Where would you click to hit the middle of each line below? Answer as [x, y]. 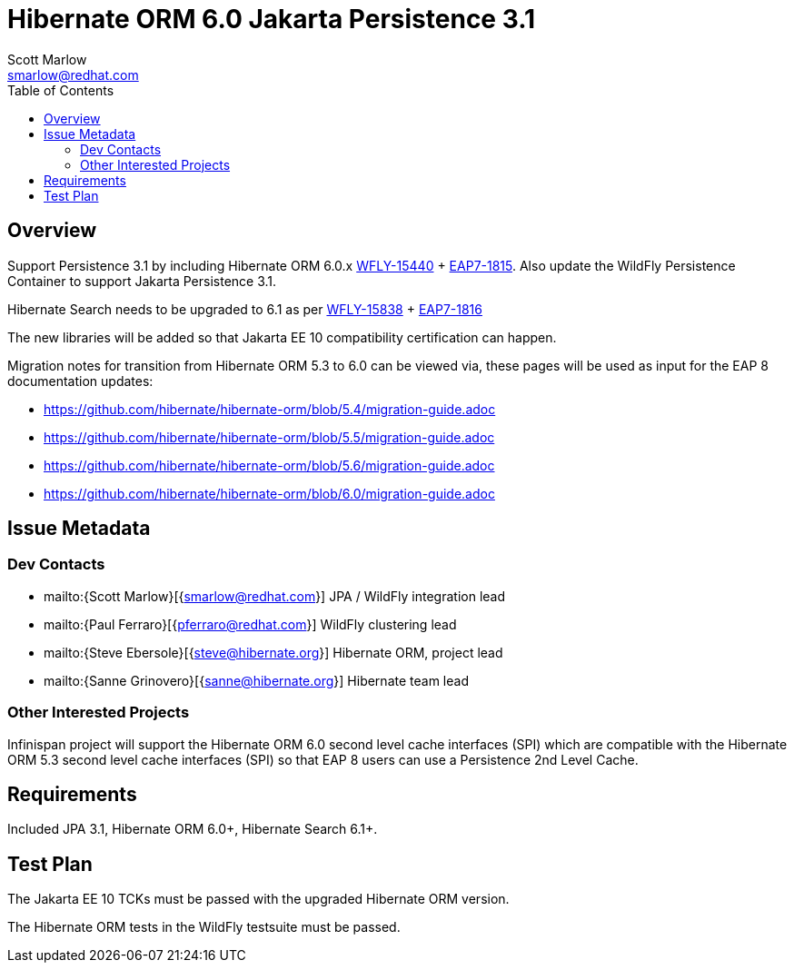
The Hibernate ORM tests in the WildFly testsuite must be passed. [204, 927]
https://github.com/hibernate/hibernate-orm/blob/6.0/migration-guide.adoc [269, 493]
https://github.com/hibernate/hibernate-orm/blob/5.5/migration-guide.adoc [269, 437]
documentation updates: [80, 381]
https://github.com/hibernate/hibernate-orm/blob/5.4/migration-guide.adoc [270, 409]
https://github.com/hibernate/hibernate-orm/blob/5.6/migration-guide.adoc [269, 465]
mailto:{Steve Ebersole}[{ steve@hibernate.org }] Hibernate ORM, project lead [273, 652]
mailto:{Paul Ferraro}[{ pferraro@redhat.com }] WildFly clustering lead [250, 624]
